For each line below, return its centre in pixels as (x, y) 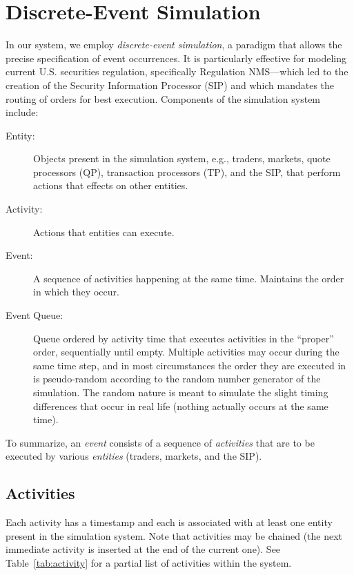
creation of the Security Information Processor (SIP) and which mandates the (170, 85)
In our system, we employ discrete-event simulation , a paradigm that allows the (174, 45)
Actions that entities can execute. (104, 232)
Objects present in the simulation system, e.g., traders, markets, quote (182, 158)
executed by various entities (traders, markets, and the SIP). (134, 456)
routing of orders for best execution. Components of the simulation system (163, 98)
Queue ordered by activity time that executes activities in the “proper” (184, 338)
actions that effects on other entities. (111, 185)
